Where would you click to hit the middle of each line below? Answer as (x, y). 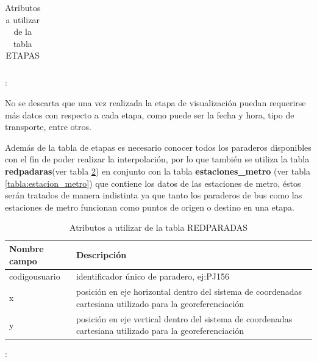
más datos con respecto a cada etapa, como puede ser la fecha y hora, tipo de (150, 114)
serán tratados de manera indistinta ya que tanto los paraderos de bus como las (154, 195)
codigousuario (35, 276)
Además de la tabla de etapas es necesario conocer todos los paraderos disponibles (158, 147)
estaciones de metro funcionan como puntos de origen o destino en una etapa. (150, 207)
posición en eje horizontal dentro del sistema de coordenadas (189, 291)
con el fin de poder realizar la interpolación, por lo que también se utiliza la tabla (157, 159)
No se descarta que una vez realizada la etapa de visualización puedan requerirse (155, 103)
